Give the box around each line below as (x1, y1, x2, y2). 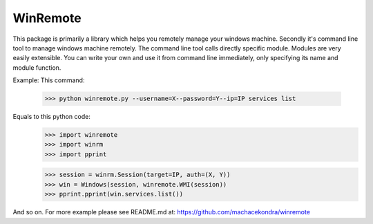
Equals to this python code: (12, 113, 91, 121)
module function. (12, 63, 61, 72)
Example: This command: (12, 76, 85, 84)
